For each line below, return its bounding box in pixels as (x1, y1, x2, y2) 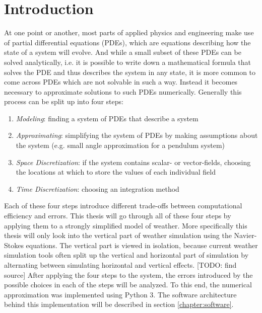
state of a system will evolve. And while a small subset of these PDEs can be (4, 47, 241, 57)
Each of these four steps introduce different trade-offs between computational (4, 200, 242, 211)
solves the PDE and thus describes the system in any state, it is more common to (4, 66, 256, 77)
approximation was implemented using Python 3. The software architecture (4, 289, 237, 299)
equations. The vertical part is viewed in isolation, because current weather (26, 240, 258, 250)
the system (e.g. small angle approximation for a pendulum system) (16, 140, 225, 150)
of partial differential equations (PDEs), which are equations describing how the (4, 37, 251, 47)
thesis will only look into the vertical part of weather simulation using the (4, 230, 232, 241)
